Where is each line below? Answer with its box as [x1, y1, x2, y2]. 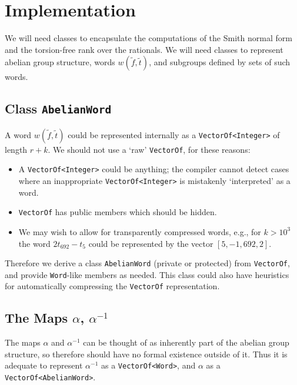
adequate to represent [5, 359, 83, 371]
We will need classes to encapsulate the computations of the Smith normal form [5, 32, 292, 44]
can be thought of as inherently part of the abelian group [83, 336, 289, 349]
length [5, 143, 28, 155]
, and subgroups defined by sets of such [149, 56, 291, 68]
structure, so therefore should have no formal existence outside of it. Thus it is [5, 347, 288, 360]
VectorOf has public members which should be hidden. [18, 206, 217, 218]
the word [18, 237, 51, 249]
